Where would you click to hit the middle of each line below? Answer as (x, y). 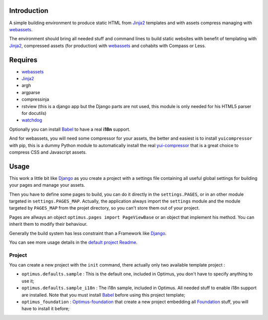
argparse (31, 92)
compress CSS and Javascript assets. (48, 152)
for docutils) (34, 113)
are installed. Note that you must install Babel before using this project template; (103, 295)
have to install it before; (45, 309)
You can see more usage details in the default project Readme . (73, 242)
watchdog (32, 120)
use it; (28, 281)
